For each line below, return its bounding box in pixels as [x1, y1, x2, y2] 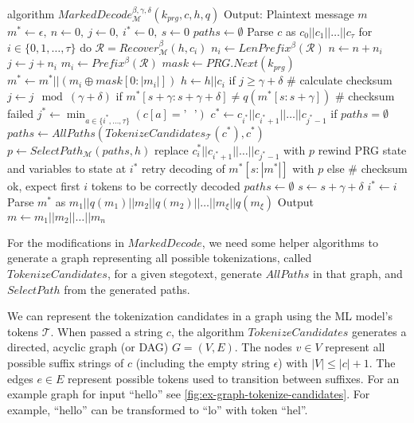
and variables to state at [7, 160, 127, 177]
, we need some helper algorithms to [201, 233, 378, 250]
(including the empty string [135, 354, 270, 371]
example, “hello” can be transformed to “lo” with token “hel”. [7, 401, 308, 417]
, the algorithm [170, 323, 244, 339]
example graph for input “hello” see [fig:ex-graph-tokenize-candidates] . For [7, 386, 370, 402]
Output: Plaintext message [223, 6, 354, 22]
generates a [351, 323, 407, 339]
